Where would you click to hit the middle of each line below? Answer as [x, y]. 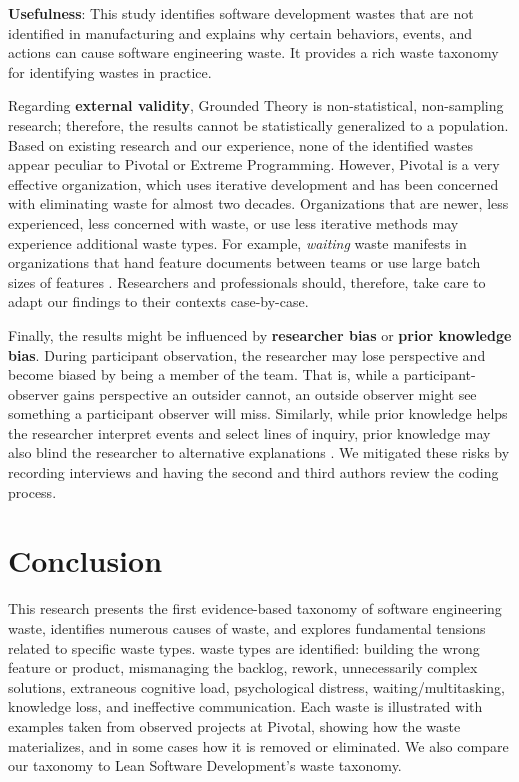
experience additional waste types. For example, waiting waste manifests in [237, 242]
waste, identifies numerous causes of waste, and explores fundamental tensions [247, 627]
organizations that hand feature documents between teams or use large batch [244, 262]
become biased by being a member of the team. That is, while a [203, 374]
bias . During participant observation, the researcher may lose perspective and [247, 354]
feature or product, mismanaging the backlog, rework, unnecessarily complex [243, 667]
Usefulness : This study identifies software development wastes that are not [241, 13]
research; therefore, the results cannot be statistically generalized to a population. [258, 124]
